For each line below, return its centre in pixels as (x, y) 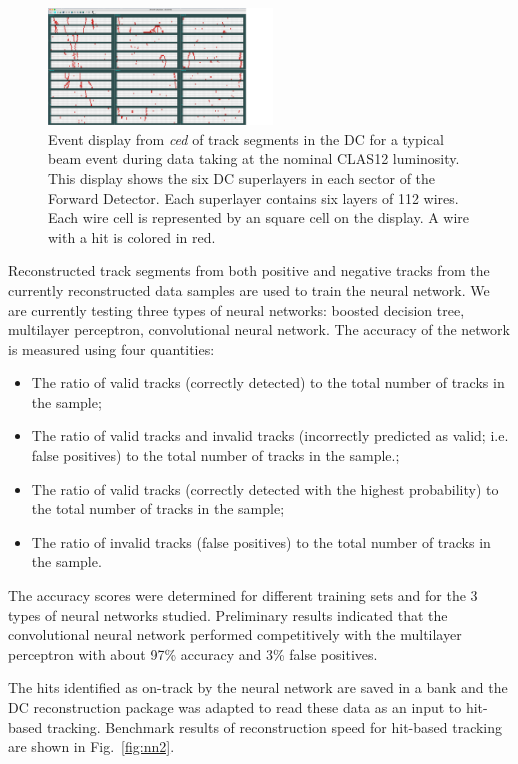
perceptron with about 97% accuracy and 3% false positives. (193, 653)
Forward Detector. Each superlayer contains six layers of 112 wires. (253, 197)
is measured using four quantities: (111, 348)
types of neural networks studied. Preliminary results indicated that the (228, 614)
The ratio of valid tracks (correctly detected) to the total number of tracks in (268, 382)
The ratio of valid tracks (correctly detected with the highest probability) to (265, 488)
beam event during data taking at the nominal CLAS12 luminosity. (254, 158)
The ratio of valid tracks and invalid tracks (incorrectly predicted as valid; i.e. (270, 435)
